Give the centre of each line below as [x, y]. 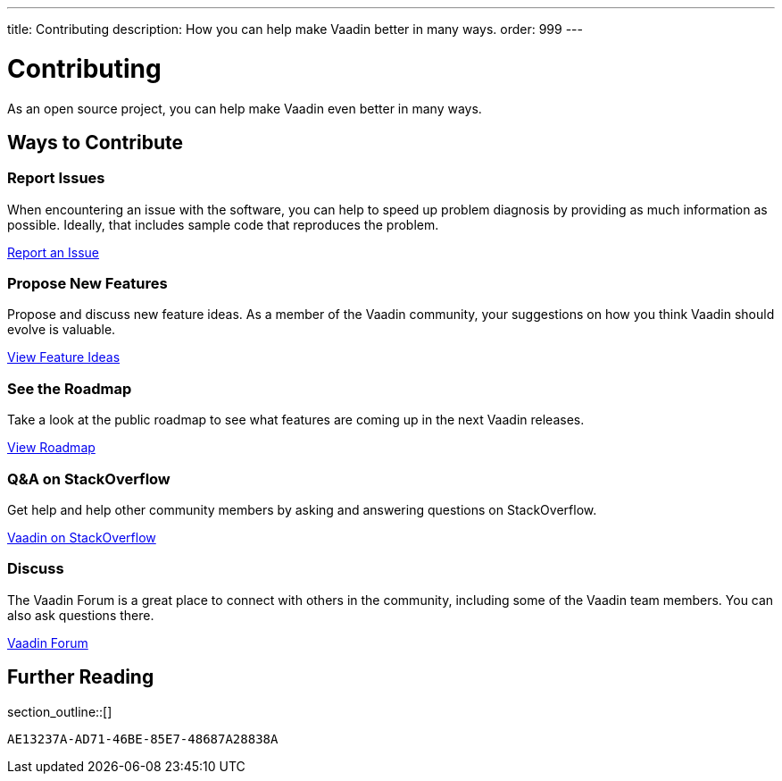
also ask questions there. [81, 615]
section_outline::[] [60, 711]
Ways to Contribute [95, 142]
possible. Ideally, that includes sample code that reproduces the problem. [223, 224]
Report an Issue [53, 252]
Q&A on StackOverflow [89, 479]
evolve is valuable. [62, 330]
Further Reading [81, 677]
